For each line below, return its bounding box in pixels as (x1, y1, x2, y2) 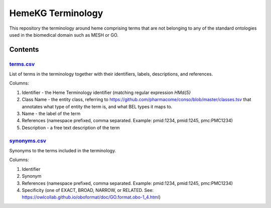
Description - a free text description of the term (22, 125, 120, 131)
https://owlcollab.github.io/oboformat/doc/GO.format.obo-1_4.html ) (22, 194, 161, 200)
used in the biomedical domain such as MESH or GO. (9, 32, 119, 38)
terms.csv (9, 60, 35, 67)
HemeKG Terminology (9, 8, 103, 19)
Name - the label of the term (22, 111, 81, 117)
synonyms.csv (9, 137, 47, 144)
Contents (9, 45, 39, 54)
